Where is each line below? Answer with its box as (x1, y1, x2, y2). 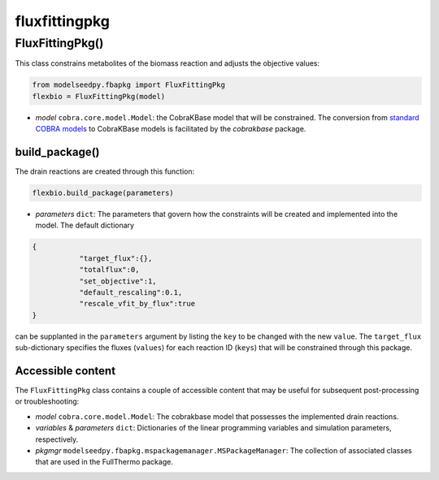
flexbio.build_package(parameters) (32, 188, 174, 198)
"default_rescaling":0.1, (79, 288, 183, 296)
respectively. (35, 435, 79, 444)
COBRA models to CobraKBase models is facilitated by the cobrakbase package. (35, 124, 306, 134)
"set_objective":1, (79, 276, 158, 286)
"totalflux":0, (79, 265, 140, 275)
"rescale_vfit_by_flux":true (79, 299, 195, 309)
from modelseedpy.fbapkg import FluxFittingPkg (32, 80, 225, 89)
